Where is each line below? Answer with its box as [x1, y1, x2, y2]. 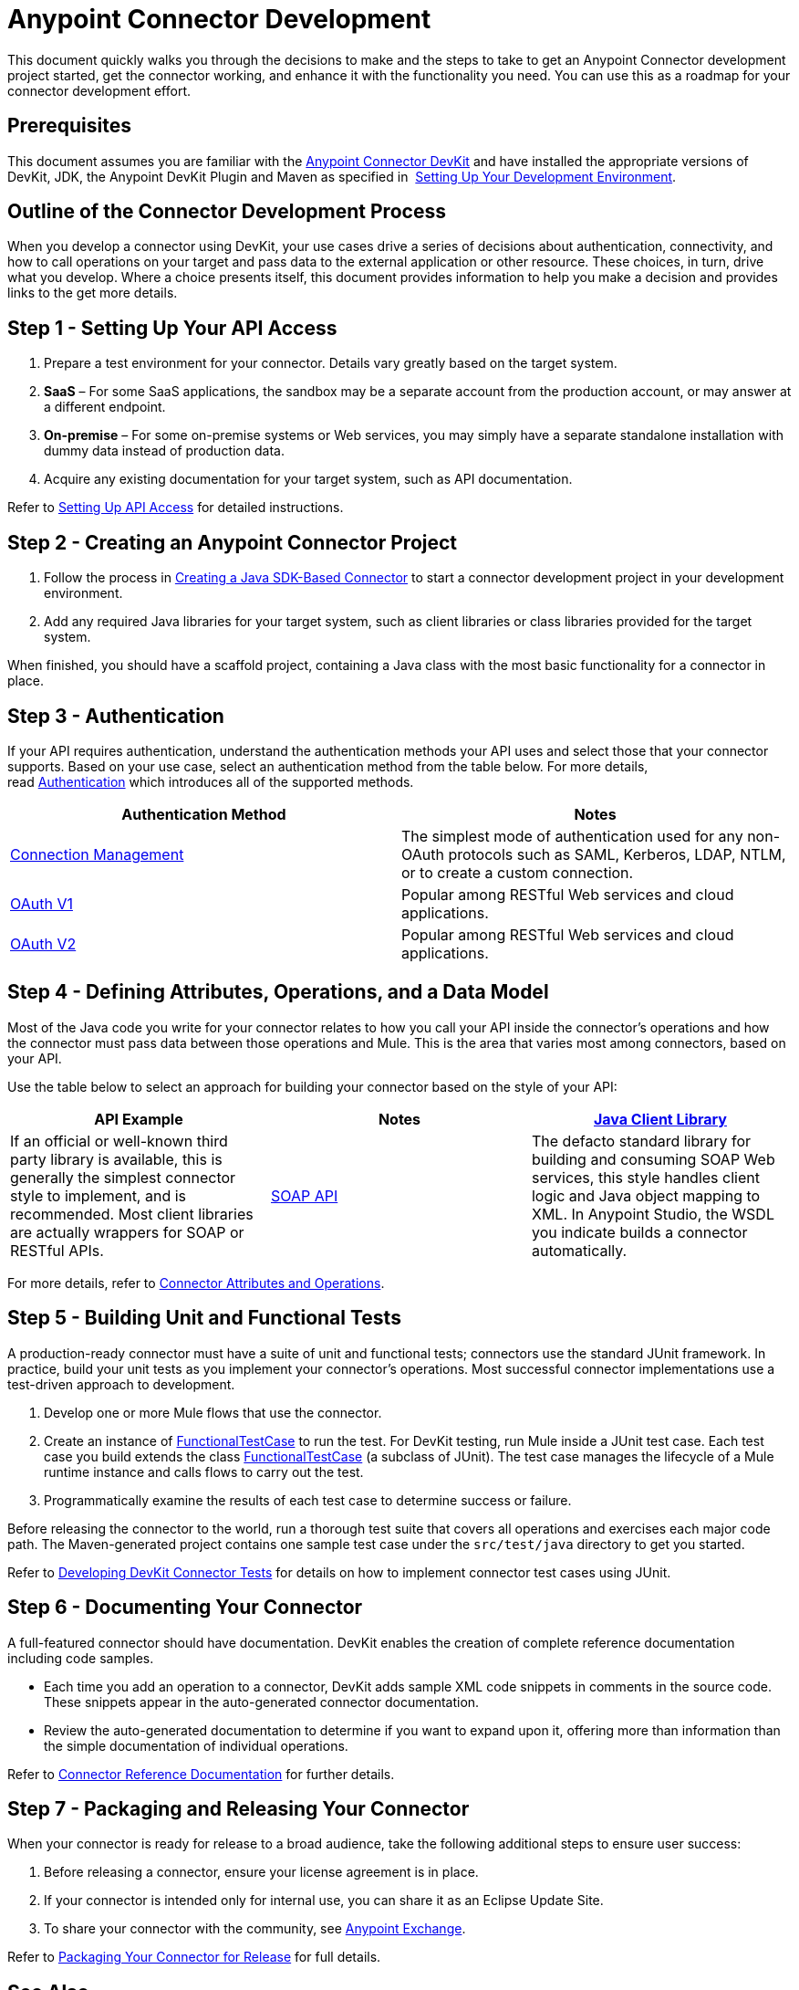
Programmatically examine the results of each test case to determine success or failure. [44, 1492, 572, 1508]
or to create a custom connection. [401, 863, 634, 882]
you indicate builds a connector [531, 1222, 748, 1241]
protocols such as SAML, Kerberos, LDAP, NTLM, [448, 844, 786, 864]
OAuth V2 [10, 934, 77, 953]
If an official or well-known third [10, 1131, 228, 1150]
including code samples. [7, 1650, 154, 1666]
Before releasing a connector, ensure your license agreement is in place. [44, 1864, 479, 1880]
